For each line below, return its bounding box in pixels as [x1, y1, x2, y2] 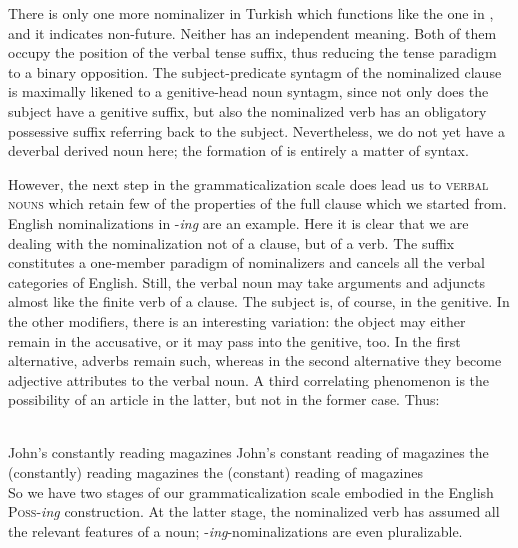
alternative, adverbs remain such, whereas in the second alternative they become [8, 350, 502, 371]
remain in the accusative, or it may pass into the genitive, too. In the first [8, 330, 461, 351]
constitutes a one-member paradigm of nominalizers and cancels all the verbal [8, 252, 485, 273]
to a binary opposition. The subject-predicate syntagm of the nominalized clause [8, 61, 502, 82]
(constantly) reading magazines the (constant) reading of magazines [8, 462, 423, 483]
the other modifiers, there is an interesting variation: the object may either [8, 310, 466, 331]
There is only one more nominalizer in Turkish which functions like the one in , [8, 3, 494, 23]
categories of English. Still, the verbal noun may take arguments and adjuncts [8, 271, 486, 292]
